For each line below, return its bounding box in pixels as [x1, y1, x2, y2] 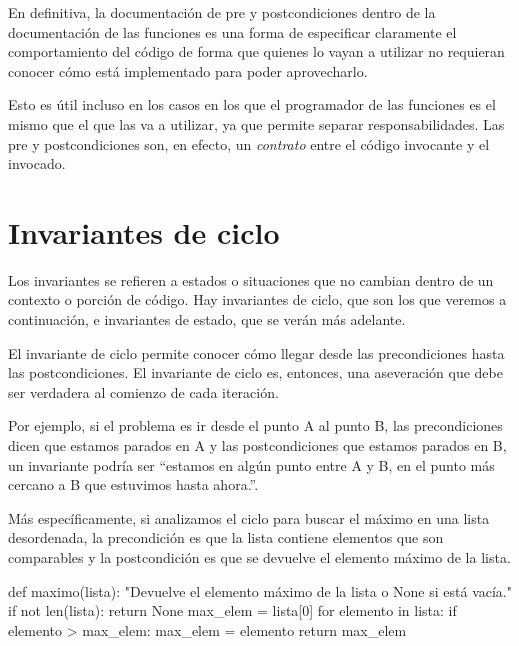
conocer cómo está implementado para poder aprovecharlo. [8, 60, 368, 81]
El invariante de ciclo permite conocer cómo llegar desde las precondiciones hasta [8, 342, 505, 363]
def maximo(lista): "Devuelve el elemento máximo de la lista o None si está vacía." [8, 580, 512, 601]
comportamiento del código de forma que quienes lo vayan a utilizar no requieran [8, 41, 505, 62]
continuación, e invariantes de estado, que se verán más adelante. [8, 309, 406, 330]
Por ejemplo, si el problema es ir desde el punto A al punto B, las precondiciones [8, 415, 503, 436]
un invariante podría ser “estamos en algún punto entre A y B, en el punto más [8, 454, 495, 475]
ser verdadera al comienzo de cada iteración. [8, 381, 279, 402]
